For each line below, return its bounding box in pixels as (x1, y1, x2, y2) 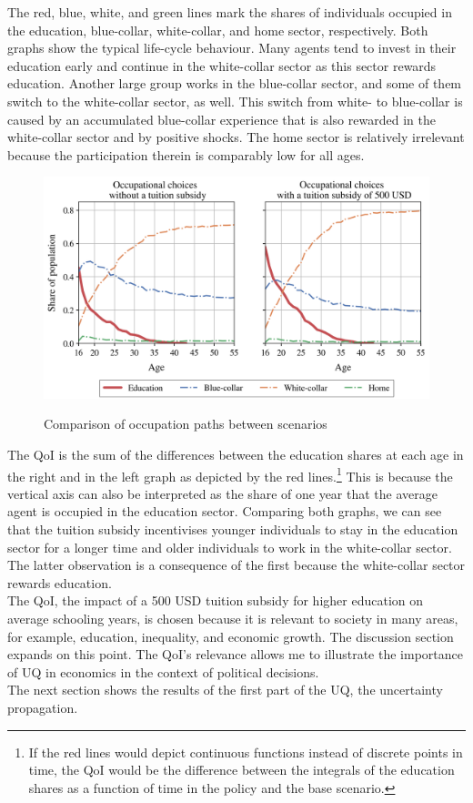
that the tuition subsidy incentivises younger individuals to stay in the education (7, 520, 458, 539)
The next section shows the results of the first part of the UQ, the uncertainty (7, 680, 443, 699)
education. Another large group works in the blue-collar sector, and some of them (7, 74, 462, 93)
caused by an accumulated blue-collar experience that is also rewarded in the (7, 109, 436, 128)
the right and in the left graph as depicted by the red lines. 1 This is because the (7, 463, 453, 485)
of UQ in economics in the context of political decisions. (7, 662, 319, 681)
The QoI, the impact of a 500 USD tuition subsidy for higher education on (7, 591, 424, 610)
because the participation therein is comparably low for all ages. (7, 145, 365, 164)
